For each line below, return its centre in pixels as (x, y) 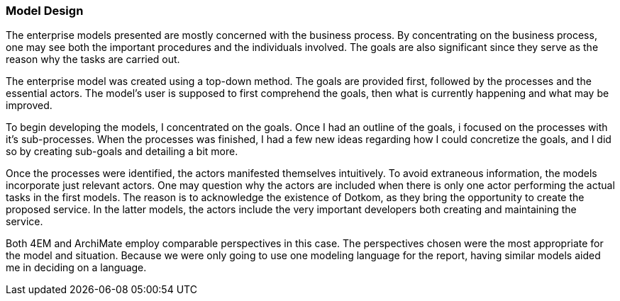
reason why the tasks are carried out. (93, 59)
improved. (29, 106)
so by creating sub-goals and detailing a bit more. (122, 152)
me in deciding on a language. (76, 268)
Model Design (45, 11)
